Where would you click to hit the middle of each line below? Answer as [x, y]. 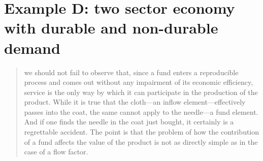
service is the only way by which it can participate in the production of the [141, 92]
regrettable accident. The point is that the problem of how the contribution [142, 132]
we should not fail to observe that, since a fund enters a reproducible [131, 72]
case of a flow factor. [56, 152]
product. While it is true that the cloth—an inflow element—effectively [135, 102]
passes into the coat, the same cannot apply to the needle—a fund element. [141, 111]
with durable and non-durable [111, 28]
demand [32, 47]
